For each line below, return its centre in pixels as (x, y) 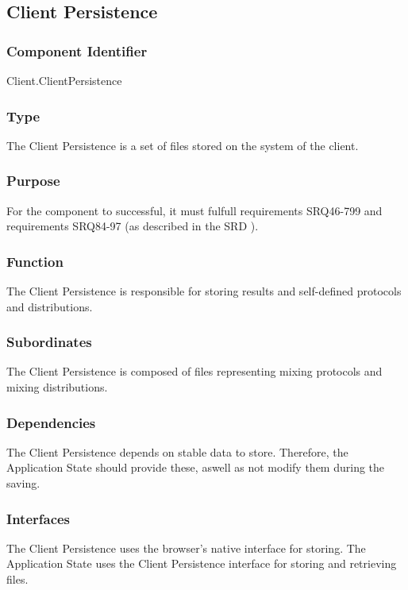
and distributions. (50, 306)
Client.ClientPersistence (64, 80)
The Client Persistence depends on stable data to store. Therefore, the (177, 451)
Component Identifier (77, 50)
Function (35, 261)
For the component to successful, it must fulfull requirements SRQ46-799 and (194, 210)
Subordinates (49, 342)
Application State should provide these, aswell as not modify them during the (196, 467)
